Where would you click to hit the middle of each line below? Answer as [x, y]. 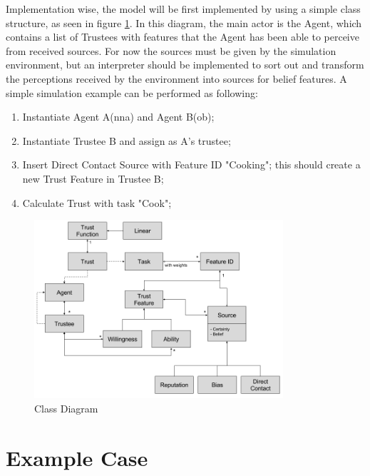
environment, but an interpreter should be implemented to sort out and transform [185, 65]
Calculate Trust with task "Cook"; [97, 202]
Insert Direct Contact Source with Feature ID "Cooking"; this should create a [191, 164]
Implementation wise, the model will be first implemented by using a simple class [183, 9]
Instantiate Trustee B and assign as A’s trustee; [127, 140]
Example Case [77, 457]
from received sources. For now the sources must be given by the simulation [171, 50]
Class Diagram [66, 408]
